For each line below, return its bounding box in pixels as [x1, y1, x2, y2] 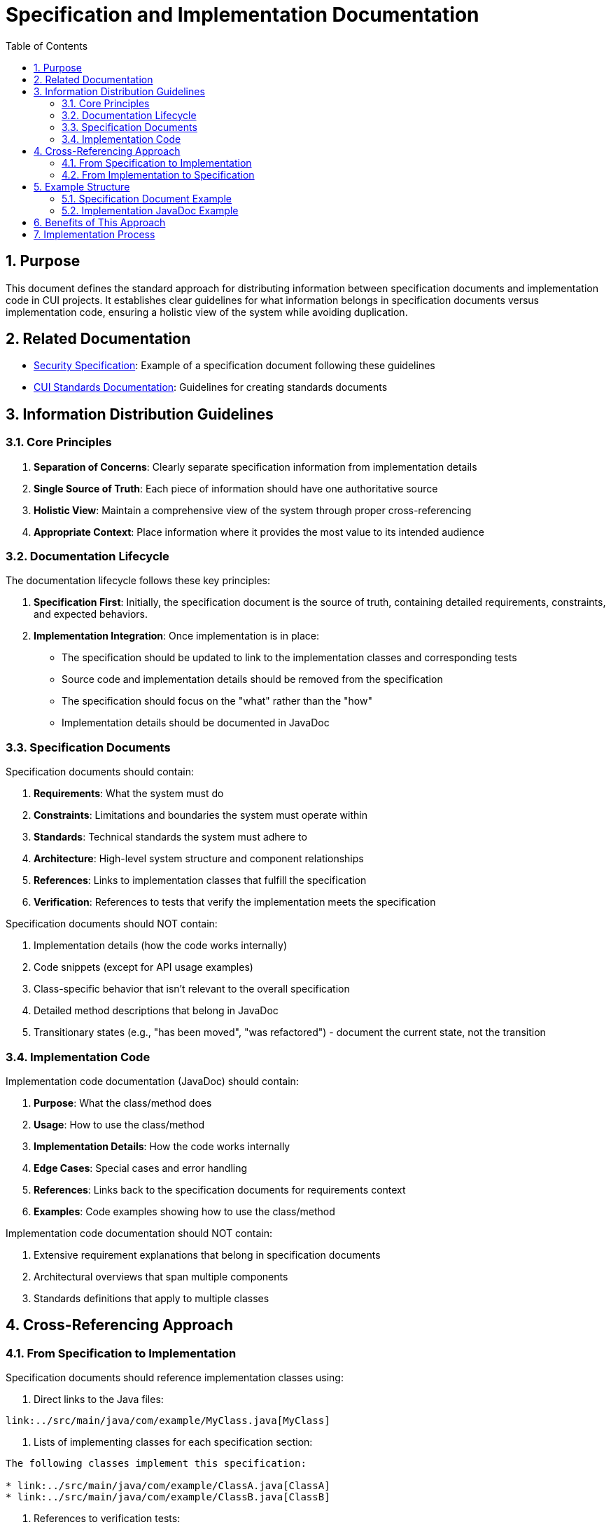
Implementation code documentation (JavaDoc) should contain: [6, 1075, 299, 1087]
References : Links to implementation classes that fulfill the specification [34, 874, 367, 887]
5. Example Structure [34, 180, 130, 193]
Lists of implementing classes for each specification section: [34, 1436, 313, 1449]
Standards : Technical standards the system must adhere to [34, 831, 307, 843]
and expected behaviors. [34, 608, 148, 621]
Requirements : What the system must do [34, 787, 224, 800]
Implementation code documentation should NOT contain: [6, 1227, 272, 1239]
